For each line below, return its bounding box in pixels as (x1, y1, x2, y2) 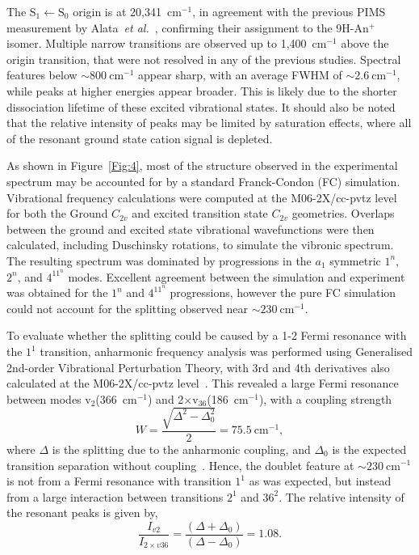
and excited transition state (132, 205, 268, 222)
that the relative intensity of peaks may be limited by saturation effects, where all (6, 114, 412, 131)
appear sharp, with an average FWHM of (138, 66, 342, 83)
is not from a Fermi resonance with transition (6, 472, 232, 489)
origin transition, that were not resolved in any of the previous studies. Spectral (6, 50, 401, 67)
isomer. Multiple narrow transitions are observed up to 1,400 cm (6, 35, 327, 52)
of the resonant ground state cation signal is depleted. (6, 129, 273, 146)
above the (341, 35, 389, 52)
